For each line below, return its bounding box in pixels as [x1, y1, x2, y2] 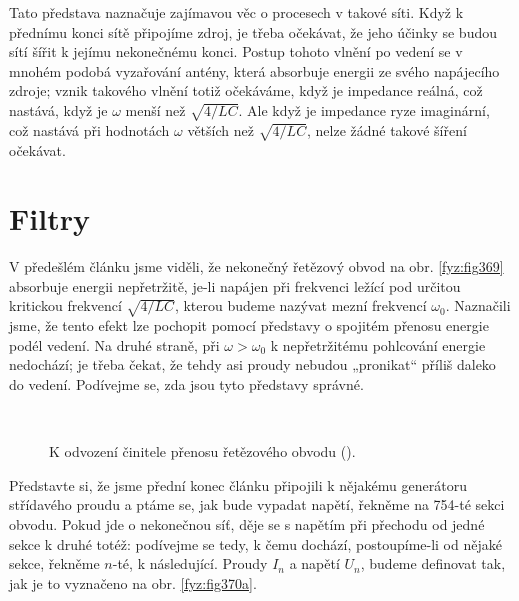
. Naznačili [445, 295, 511, 316]
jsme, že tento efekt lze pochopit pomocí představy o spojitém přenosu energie [9, 315, 489, 336]
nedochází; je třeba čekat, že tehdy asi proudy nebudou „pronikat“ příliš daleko [9, 354, 496, 375]
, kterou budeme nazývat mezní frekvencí [174, 295, 427, 316]
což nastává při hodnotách [9, 119, 170, 140]
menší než [125, 99, 186, 120]
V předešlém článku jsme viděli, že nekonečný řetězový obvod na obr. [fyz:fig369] [9, 256, 504, 277]
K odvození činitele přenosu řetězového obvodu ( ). [49, 441, 356, 462]
